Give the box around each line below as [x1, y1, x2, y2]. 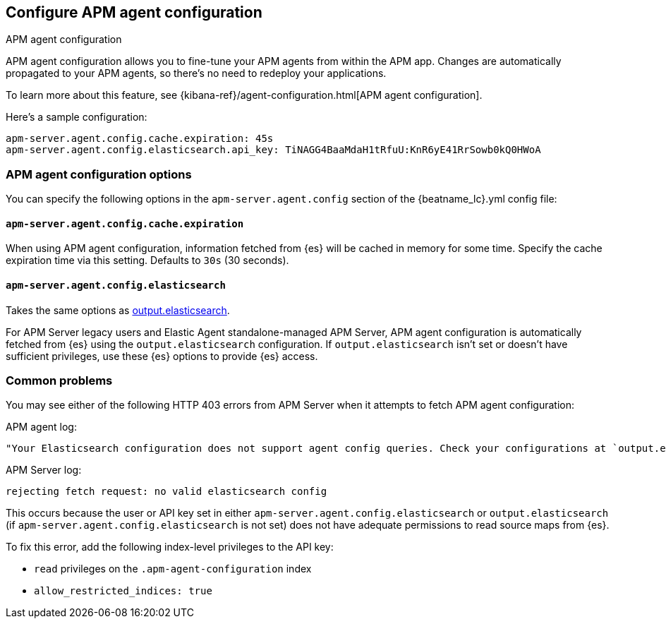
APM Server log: [6, 464, 82, 476]
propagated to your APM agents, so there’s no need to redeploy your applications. [6, 67, 387, 80]
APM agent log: [6, 421, 77, 433]
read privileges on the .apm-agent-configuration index [34, 563, 312, 575]
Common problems [6, 373, 113, 388]
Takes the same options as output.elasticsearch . [6, 304, 230, 316]
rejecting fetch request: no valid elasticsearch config [6, 486, 327, 498]
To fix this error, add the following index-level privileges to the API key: [6, 541, 334, 553]
